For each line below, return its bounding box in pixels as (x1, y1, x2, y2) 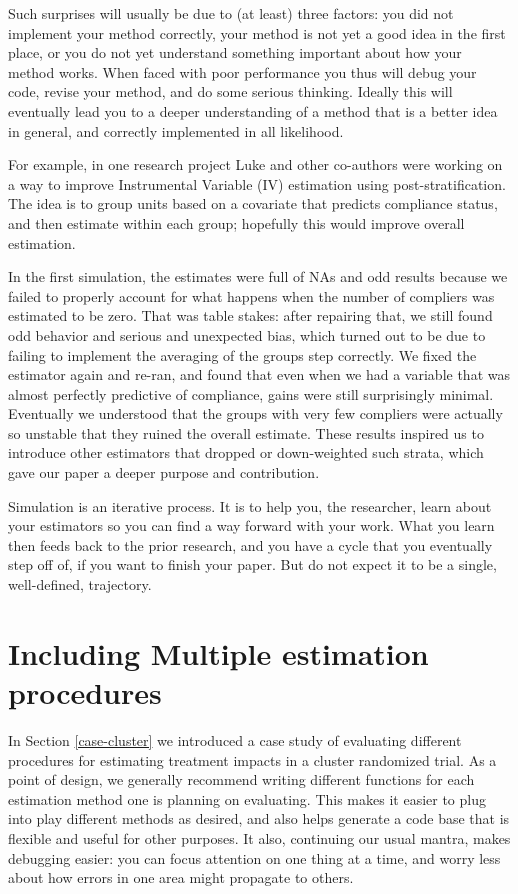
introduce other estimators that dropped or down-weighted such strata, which (8, 442, 484, 463)
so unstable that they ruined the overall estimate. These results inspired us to (8, 422, 484, 443)
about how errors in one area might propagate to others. (8, 867, 354, 888)
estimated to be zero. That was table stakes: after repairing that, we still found (8, 305, 493, 326)
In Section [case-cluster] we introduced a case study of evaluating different (8, 729, 462, 750)
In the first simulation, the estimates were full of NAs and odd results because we (8, 266, 508, 287)
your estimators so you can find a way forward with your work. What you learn (8, 515, 495, 536)
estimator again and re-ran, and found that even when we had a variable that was (8, 364, 510, 385)
